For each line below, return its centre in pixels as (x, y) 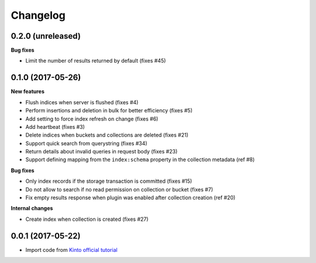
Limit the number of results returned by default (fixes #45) (96, 61)
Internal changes (32, 209)
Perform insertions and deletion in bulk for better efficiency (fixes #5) (109, 111)
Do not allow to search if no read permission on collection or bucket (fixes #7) (119, 189)
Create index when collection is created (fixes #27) (87, 219)
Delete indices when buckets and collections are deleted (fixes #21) (107, 135)
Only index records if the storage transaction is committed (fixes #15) (109, 181)
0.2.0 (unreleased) (46, 36)
